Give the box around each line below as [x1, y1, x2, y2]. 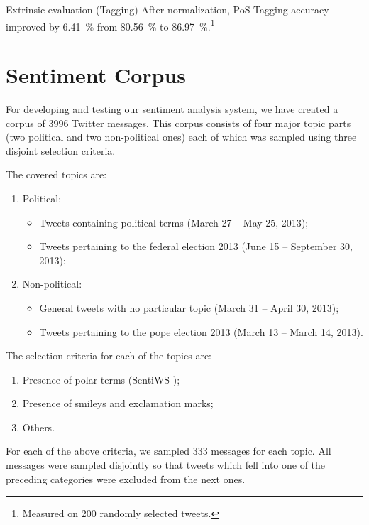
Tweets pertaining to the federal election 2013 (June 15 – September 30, [39, 239, 353, 254]
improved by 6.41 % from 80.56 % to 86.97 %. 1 [6, 16, 215, 33]
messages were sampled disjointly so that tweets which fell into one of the [6, 458, 326, 472]
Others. [22, 419, 55, 434]
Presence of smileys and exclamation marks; [22, 396, 214, 411]
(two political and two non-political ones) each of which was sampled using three [6, 129, 357, 144]
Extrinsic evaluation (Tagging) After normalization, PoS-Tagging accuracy [6, 2, 329, 16]
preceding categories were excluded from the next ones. [6, 471, 246, 486]
